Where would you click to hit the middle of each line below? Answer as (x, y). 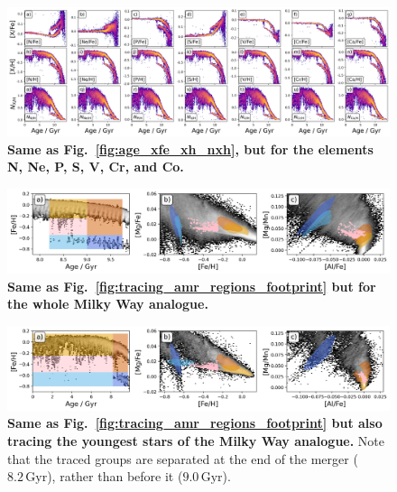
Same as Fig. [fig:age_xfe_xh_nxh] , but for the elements (190, 149)
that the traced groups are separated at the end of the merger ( (183, 458)
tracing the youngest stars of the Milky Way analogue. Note (196, 440)
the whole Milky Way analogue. (108, 304)
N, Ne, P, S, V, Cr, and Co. (96, 167)
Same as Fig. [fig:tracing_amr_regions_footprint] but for (192, 286)
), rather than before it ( (115, 476)
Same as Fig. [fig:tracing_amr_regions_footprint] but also (195, 423)
